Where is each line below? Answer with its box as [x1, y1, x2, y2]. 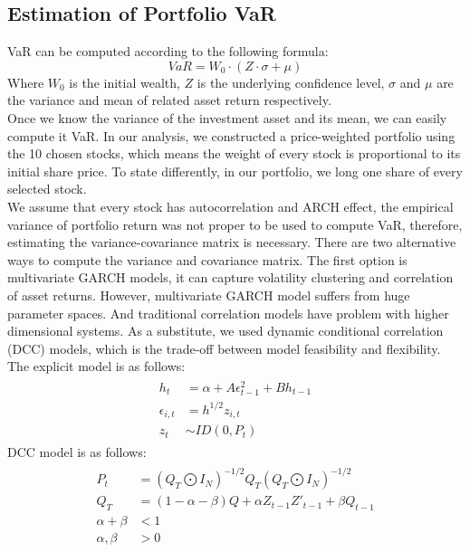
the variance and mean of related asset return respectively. [7, 90, 331, 109]
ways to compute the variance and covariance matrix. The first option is [7, 250, 408, 269]
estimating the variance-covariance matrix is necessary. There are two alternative [7, 233, 456, 252]
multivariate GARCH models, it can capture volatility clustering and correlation [7, 268, 454, 287]
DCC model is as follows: [7, 443, 147, 462]
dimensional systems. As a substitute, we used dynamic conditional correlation [7, 321, 444, 340]
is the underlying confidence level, [197, 72, 385, 91]
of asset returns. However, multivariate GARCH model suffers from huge [7, 285, 410, 304]
